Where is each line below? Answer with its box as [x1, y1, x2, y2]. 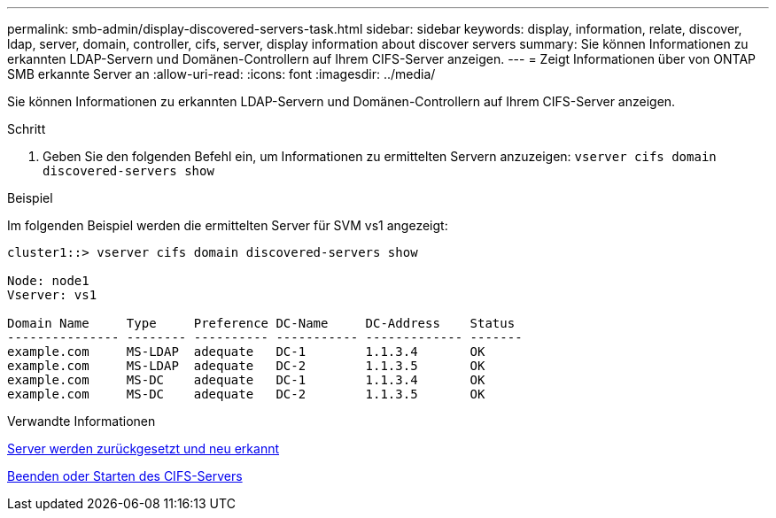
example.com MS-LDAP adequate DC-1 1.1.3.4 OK [7, 344, 485, 359]
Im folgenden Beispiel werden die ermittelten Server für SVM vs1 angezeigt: [7, 218, 448, 233]
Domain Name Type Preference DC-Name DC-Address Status [7, 316, 516, 330]
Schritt [7, 121, 46, 136]
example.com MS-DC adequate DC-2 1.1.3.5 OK [7, 387, 485, 401]
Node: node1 [7, 274, 89, 288]
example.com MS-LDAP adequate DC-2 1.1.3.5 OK [7, 359, 485, 373]
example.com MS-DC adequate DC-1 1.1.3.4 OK [7, 373, 485, 387]
